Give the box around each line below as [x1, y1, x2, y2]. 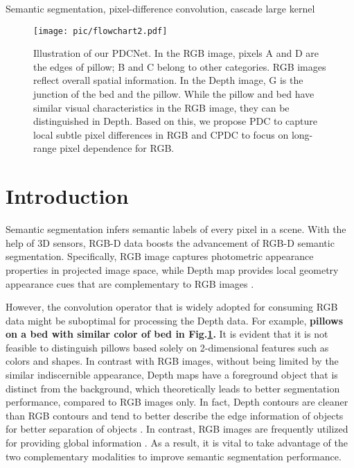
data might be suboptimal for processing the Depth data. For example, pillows [6, 313, 343, 327]
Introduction [6, 182, 129, 210]
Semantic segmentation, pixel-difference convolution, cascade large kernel [6, 1, 315, 15]
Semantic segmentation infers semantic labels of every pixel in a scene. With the [6, 222, 346, 236]
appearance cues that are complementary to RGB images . [6, 276, 254, 291]
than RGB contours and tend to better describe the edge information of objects [6, 408, 344, 422]
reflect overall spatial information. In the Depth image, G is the [33, 73, 303, 87]
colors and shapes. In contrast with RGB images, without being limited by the [6, 354, 339, 368]
